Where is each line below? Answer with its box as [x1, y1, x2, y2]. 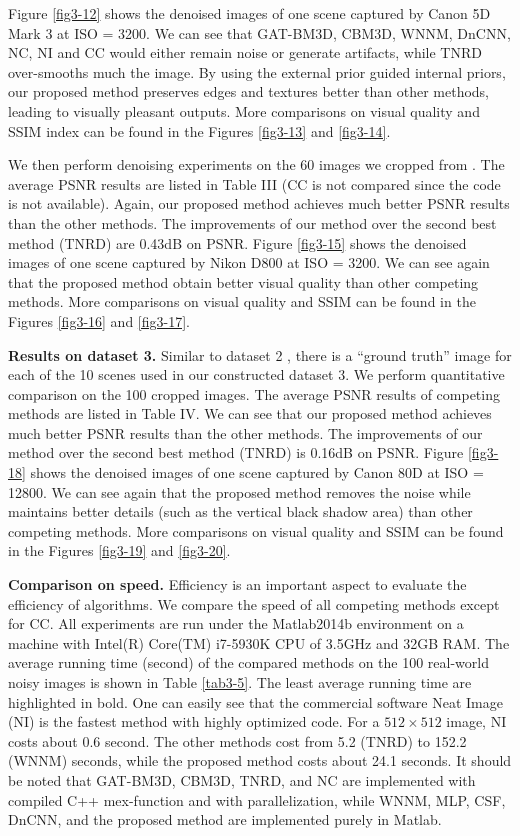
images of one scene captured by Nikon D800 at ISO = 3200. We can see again [8, 252, 490, 273]
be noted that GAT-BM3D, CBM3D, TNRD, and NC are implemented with [8, 769, 476, 790]
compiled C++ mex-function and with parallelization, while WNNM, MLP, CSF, [8, 789, 506, 810]
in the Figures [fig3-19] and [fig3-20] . [8, 540, 231, 561]
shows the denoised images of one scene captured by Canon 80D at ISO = [30, 462, 484, 483]
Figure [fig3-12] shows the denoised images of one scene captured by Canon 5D [8, 3, 491, 23]
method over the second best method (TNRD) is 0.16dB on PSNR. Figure [8, 442, 464, 463]
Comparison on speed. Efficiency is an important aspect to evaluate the [8, 574, 467, 595]
